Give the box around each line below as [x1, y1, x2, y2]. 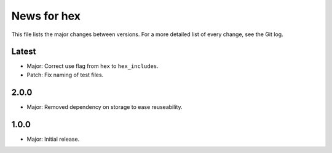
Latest [11, 47, 36, 57]
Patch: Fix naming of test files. [26, 71, 104, 78]
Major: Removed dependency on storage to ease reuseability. [26, 103, 183, 110]
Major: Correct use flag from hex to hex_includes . [26, 62, 159, 70]
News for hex [11, 9, 81, 23]
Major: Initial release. [26, 135, 80, 143]
